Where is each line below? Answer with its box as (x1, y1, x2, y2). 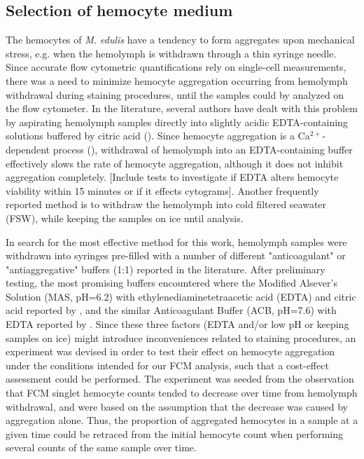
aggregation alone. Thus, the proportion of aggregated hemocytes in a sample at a (6, 413, 358, 427)
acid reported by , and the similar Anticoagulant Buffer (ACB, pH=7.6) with (6, 303, 337, 317)
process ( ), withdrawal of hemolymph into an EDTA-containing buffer (52, 142, 353, 156)
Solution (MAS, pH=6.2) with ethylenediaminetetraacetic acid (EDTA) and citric (6, 289, 356, 303)
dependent (6, 142, 50, 156)
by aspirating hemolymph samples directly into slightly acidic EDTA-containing (6, 114, 348, 129)
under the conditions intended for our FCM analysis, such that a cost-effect (6, 357, 329, 372)
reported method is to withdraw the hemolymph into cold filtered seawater (6, 197, 327, 212)
